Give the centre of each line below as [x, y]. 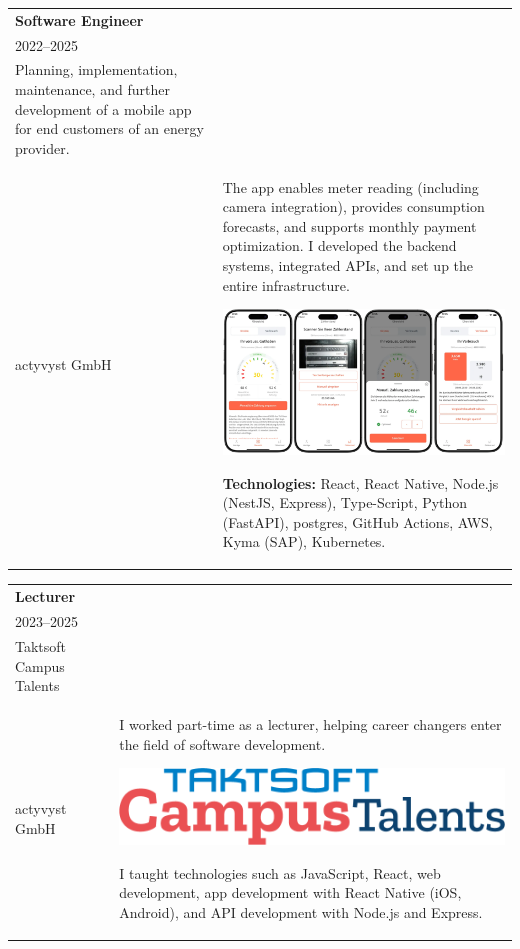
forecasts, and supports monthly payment [349, 225]
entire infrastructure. [286, 284]
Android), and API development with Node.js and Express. [301, 911]
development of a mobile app [103, 108]
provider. [42, 147]
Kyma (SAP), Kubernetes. [304, 541]
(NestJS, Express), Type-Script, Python [345, 502]
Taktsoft [41, 645]
